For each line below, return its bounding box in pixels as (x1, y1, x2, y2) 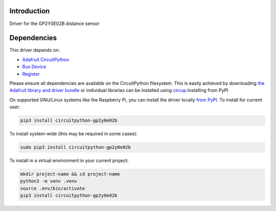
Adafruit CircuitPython (22, 56, 70, 62)
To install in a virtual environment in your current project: (9, 157, 129, 163)
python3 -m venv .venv (20, 178, 77, 184)
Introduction (9, 7, 50, 15)
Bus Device (22, 64, 47, 70)
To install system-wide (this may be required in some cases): (9, 131, 138, 137)
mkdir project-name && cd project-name (20, 171, 120, 177)
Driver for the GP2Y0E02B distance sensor (9, 20, 100, 27)
